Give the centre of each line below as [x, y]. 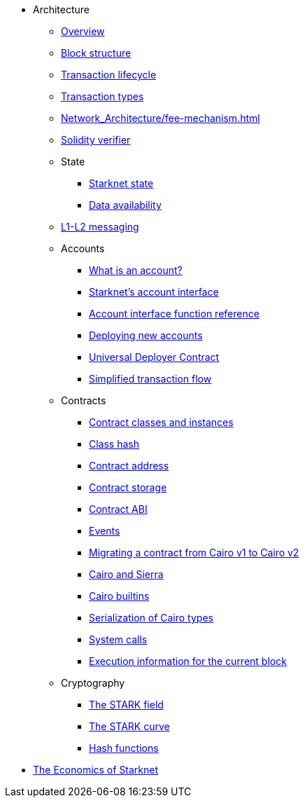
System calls [118, 639]
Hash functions [124, 748]
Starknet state [121, 183]
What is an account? [136, 270]
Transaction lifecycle [109, 75]
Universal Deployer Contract [154, 357]
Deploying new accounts [146, 335]
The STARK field [126, 705]
